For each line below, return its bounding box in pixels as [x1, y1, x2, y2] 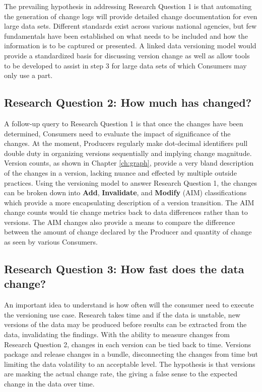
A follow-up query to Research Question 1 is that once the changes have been [4, 118, 243, 128]
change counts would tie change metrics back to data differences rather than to [4, 207, 248, 217]
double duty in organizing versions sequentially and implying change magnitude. [4, 147, 252, 158]
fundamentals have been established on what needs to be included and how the [4, 30, 248, 41]
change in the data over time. [4, 378, 95, 389]
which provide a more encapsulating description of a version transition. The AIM [4, 197, 254, 207]
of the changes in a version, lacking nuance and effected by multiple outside [4, 167, 237, 178]
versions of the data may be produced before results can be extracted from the [4, 319, 247, 330]
